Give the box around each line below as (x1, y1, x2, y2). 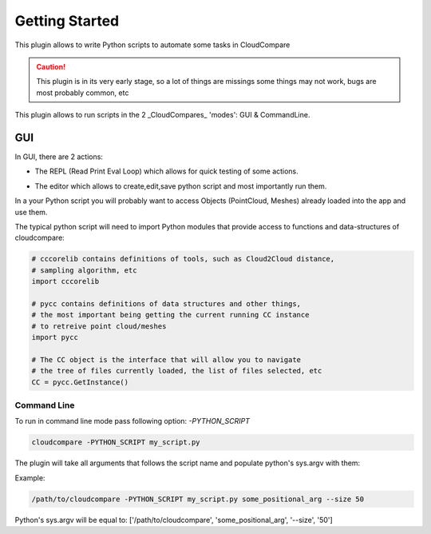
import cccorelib (31, 277, 100, 286)
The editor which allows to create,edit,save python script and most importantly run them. (34, 181, 327, 191)
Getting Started (14, 12, 120, 30)
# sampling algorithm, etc (31, 265, 137, 275)
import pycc (31, 333, 79, 342)
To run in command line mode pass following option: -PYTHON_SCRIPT (14, 416, 251, 426)
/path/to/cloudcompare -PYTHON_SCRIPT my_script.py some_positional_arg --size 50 (31, 494, 365, 504)
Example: (14, 472, 45, 483)
